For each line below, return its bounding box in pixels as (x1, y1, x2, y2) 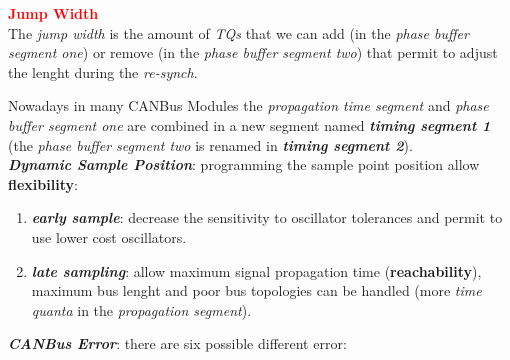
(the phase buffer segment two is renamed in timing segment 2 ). (8, 134, 413, 155)
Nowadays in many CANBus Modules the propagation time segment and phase (8, 95, 489, 116)
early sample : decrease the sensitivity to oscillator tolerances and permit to (31, 207, 503, 228)
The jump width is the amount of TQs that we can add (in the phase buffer (8, 22, 469, 43)
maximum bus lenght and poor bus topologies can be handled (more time (31, 280, 482, 301)
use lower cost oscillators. (31, 226, 187, 247)
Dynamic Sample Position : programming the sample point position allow (8, 154, 480, 175)
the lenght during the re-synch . (8, 61, 198, 82)
